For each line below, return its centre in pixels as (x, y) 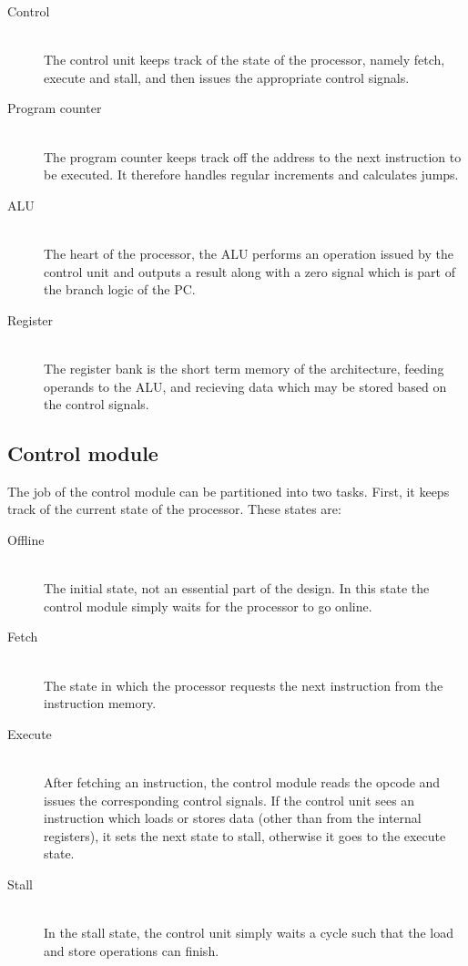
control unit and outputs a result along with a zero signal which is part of (249, 271)
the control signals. (97, 404)
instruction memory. (100, 703)
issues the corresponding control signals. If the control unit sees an (229, 800)
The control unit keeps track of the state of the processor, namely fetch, (244, 60)
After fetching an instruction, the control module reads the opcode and (242, 782)
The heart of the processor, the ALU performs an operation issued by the (249, 253)
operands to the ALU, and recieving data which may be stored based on (245, 386)
